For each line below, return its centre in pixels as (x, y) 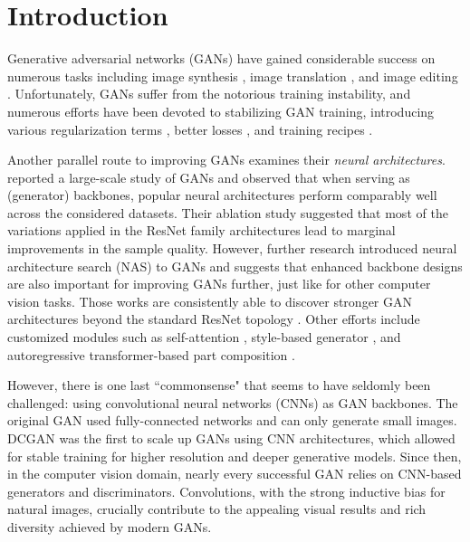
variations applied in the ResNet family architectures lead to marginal (201, 230)
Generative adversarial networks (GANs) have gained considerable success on (221, 58)
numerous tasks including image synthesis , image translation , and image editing (233, 76)
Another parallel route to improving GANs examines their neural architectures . (226, 160)
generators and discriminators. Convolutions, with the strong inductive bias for (226, 491)
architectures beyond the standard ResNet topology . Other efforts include (214, 319)
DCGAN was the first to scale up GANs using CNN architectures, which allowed (231, 438)
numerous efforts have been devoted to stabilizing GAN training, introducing (221, 111)
